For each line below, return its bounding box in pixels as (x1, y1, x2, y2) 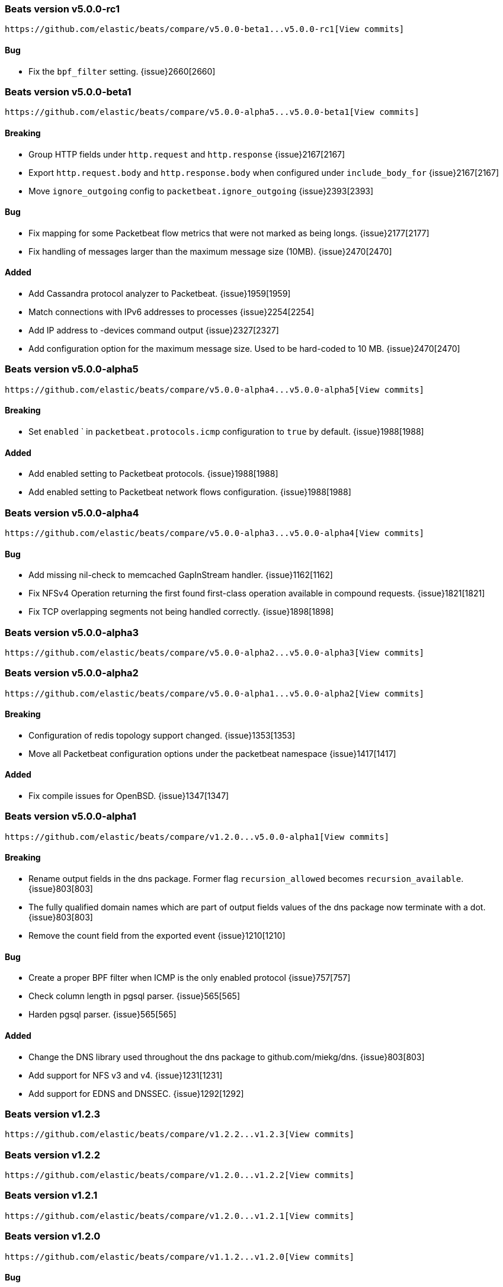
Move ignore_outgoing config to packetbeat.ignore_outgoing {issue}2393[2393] (28, 185, 374, 196)
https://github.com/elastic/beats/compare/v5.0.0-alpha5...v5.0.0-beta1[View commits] (5, 107, 419, 117)
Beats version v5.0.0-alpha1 (5, 810, 136, 823)
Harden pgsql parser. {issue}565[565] (28, 1009, 177, 1020)
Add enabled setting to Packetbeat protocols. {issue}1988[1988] (28, 468, 278, 479)
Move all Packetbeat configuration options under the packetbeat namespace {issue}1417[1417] (28, 748, 396, 759)
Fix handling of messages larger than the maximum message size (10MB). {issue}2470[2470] (28, 246, 392, 256)
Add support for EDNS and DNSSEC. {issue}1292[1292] (28, 1088, 244, 1099)
